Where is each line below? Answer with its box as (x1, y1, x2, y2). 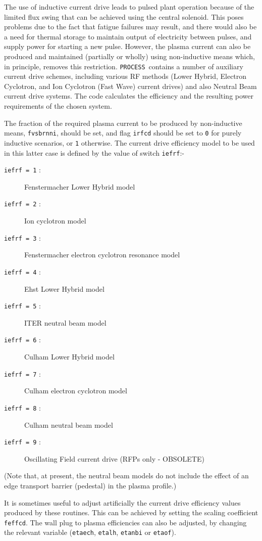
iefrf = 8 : (4, 402, 41, 413)
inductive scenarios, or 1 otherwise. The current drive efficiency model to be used (4, 137, 255, 148)
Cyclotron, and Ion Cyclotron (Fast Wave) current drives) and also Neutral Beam (4, 80, 257, 91)
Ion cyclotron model (24, 215, 86, 226)
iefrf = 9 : (4, 436, 41, 447)
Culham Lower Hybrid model (24, 351, 115, 362)
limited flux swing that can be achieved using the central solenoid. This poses (4, 11, 244, 22)
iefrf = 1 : (4, 164, 41, 175)
